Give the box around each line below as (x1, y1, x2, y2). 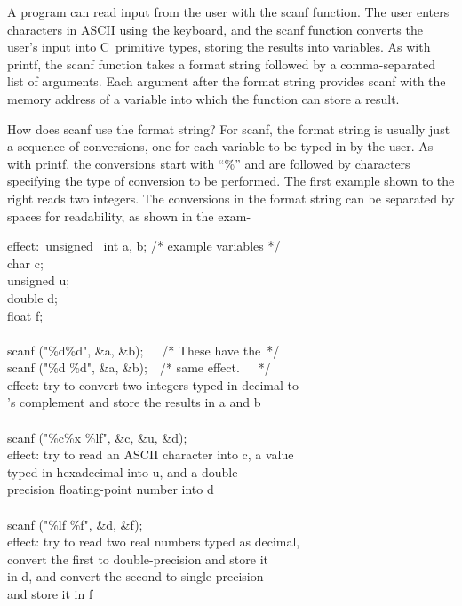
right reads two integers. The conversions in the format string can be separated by (7, 188, 455, 207)
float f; (7, 306, 44, 324)
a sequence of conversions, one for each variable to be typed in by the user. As (7, 137, 434, 155)
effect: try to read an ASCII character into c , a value (7, 445, 294, 464)
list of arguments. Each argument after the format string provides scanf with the (7, 72, 446, 91)
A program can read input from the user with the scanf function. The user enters (7, 3, 450, 20)
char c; (7, 253, 44, 272)
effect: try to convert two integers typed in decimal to (7, 375, 299, 394)
